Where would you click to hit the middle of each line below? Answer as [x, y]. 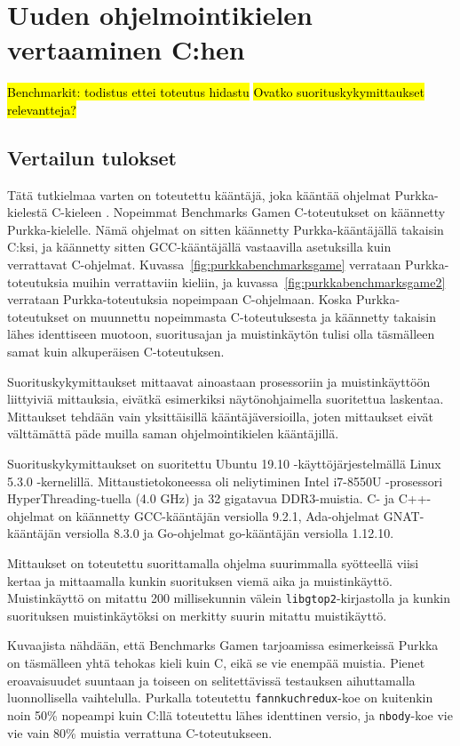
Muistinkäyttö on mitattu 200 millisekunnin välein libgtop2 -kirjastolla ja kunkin [229, 598]
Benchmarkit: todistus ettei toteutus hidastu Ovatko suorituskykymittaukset [216, 92]
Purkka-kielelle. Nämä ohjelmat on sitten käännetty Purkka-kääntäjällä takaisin [226, 229]
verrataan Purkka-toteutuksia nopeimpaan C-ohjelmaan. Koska [180, 299]
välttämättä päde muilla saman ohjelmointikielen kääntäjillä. [173, 433]
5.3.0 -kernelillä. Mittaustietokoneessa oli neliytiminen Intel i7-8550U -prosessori [225, 481]
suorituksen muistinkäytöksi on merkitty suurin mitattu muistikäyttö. [197, 615]
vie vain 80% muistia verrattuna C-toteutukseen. [140, 732]
